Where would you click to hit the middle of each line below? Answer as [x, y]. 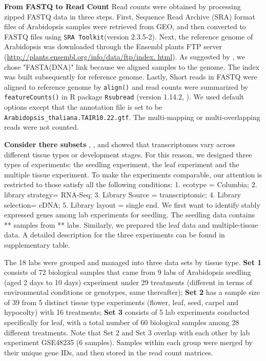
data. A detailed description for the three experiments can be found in [115, 235]
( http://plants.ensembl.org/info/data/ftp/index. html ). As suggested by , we [125, 57]
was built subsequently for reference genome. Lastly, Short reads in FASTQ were [131, 77]
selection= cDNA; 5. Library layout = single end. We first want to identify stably [132, 204]
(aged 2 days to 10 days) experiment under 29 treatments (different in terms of [128, 282]
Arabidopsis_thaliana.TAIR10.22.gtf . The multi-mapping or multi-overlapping [132, 117]
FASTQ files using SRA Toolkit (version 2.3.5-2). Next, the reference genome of [129, 36]
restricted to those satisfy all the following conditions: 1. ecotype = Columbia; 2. [131, 184]
